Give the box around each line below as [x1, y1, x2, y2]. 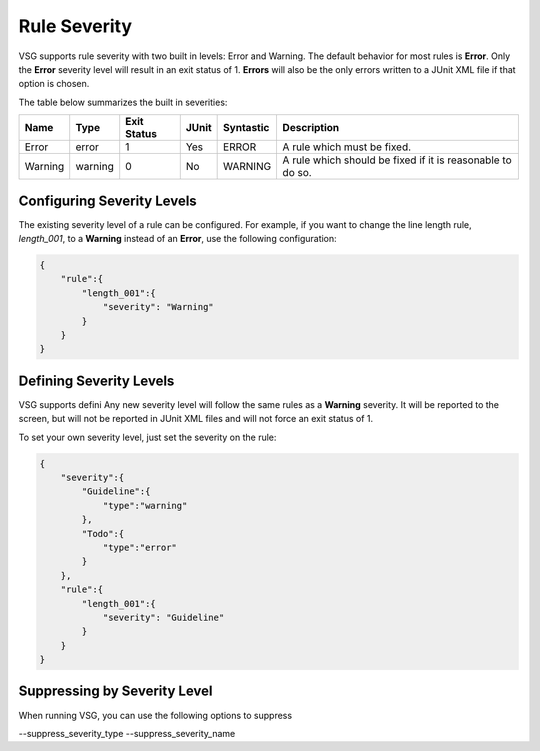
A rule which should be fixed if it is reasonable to [282, 153, 512, 167]
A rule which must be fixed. [282, 140, 412, 154]
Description [282, 121, 340, 135]
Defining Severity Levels [18, 372, 175, 389]
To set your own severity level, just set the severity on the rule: [18, 431, 277, 443]
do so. [282, 166, 312, 180]
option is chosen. [18, 78, 90, 90]
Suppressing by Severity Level [18, 683, 213, 700]
